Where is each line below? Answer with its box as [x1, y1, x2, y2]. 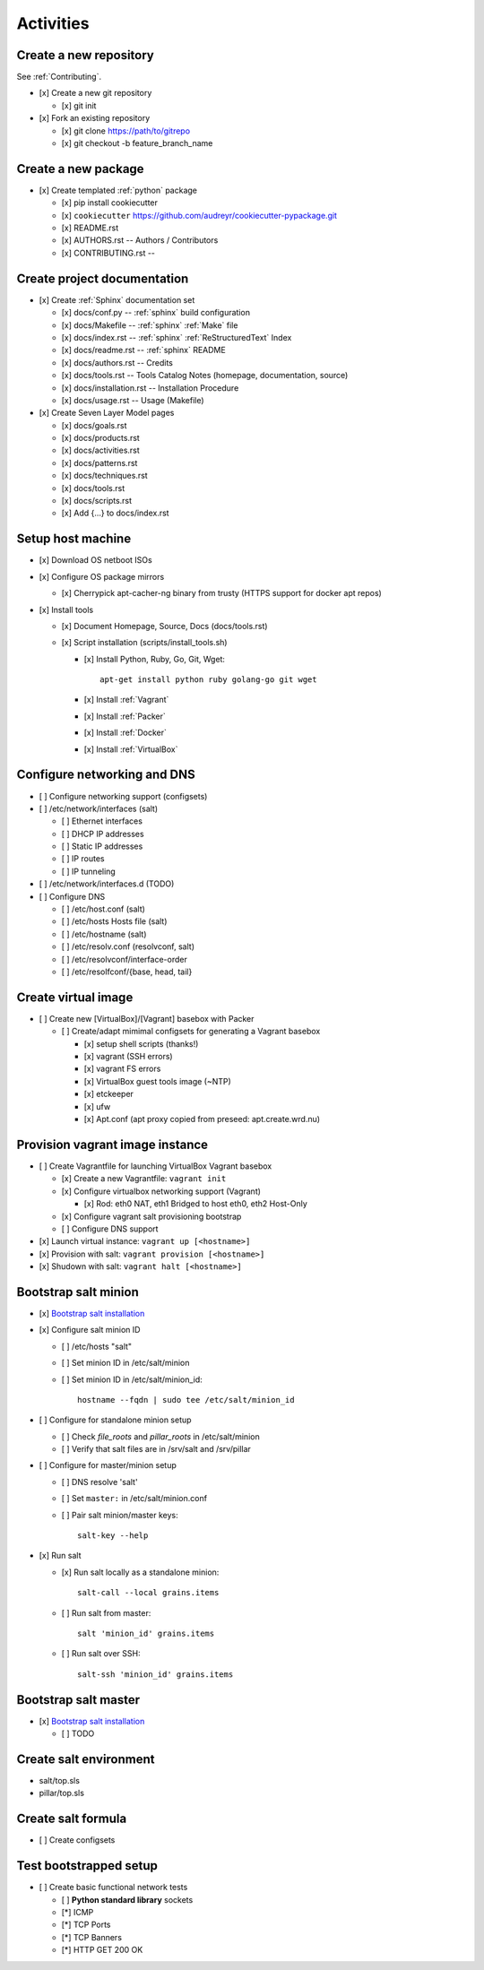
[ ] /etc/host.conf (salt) [61, 903, 145, 914]
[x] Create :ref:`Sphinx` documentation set [39, 294, 195, 305]
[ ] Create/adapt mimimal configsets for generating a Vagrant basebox [61, 1026, 321, 1037]
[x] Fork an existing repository [39, 113, 151, 124]
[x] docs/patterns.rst [61, 457, 138, 468]
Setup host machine [16, 531, 132, 547]
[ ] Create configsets [39, 1835, 116, 1845]
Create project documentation [16, 271, 189, 286]
